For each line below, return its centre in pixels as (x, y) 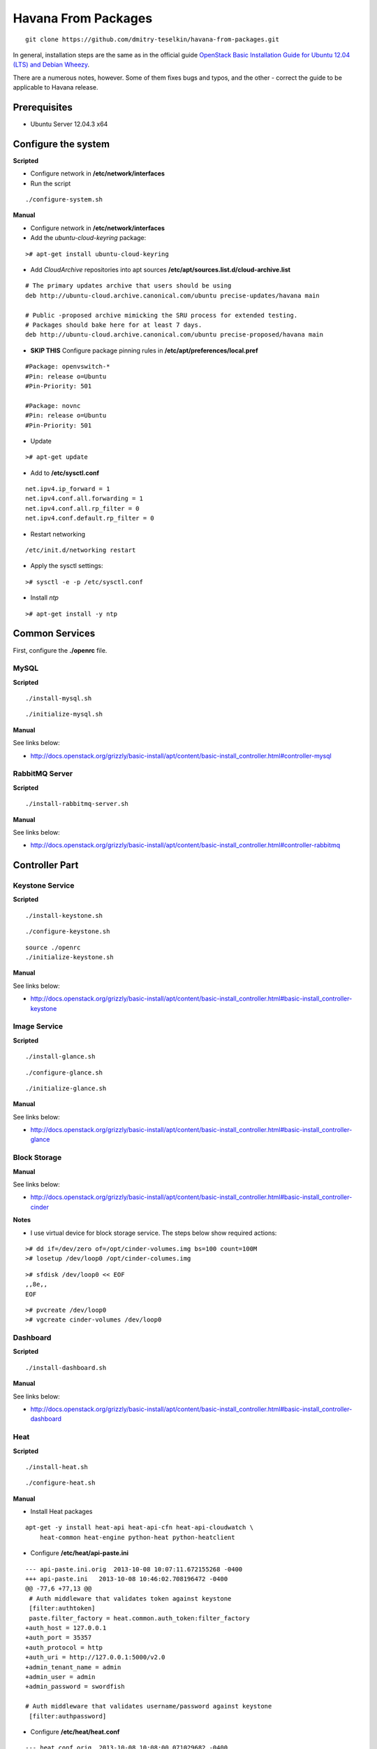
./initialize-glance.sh (66, 1088)
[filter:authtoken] (62, 1608)
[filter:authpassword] (68, 1716)
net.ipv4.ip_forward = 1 (68, 489)
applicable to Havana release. (56, 87)
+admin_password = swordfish (75, 1687)
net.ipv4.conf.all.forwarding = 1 (84, 499)
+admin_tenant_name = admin (73, 1667)
